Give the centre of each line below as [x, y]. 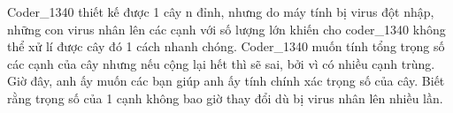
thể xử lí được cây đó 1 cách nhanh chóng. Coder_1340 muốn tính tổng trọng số [226, 46]
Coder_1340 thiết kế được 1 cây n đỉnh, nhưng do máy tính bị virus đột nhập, [221, 11]
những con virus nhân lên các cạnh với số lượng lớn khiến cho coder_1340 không [226, 29]
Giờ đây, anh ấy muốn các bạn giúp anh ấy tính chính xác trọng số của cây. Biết [226, 81]
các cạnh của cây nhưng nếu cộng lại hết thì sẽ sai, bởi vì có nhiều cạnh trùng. [221, 63]
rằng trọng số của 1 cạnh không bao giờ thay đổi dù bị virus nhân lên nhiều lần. [225, 98]
